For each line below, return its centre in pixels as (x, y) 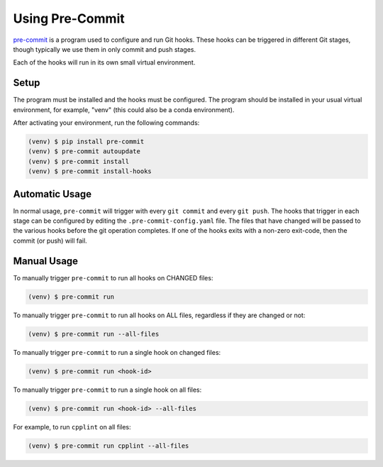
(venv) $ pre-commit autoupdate (84, 152)
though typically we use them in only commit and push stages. (105, 49)
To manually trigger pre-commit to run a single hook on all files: (107, 390)
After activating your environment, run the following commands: (106, 123)
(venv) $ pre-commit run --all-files (94, 334)
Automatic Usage (52, 194)
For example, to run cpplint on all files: (72, 427)
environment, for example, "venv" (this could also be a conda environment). (124, 109)
